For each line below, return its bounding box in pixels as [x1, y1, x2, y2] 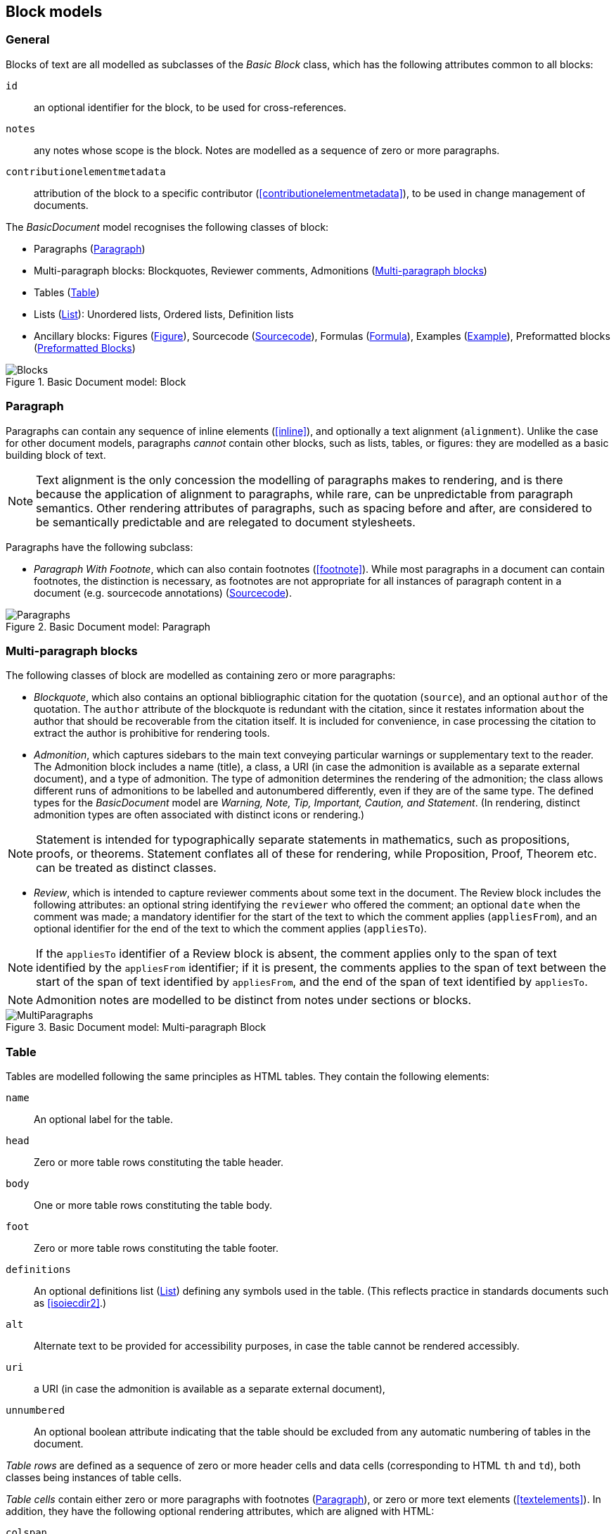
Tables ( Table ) [34, 286, 100, 298]
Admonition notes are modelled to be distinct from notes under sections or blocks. [36, 993, 472, 1008]
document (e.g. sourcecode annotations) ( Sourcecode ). [34, 586, 292, 599]
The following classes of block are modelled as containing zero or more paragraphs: [6, 669, 396, 682]
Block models [6, 3, 103, 20]
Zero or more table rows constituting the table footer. [34, 1242, 279, 1255]
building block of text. [6, 448, 106, 461]
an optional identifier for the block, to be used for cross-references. [34, 101, 347, 113]
